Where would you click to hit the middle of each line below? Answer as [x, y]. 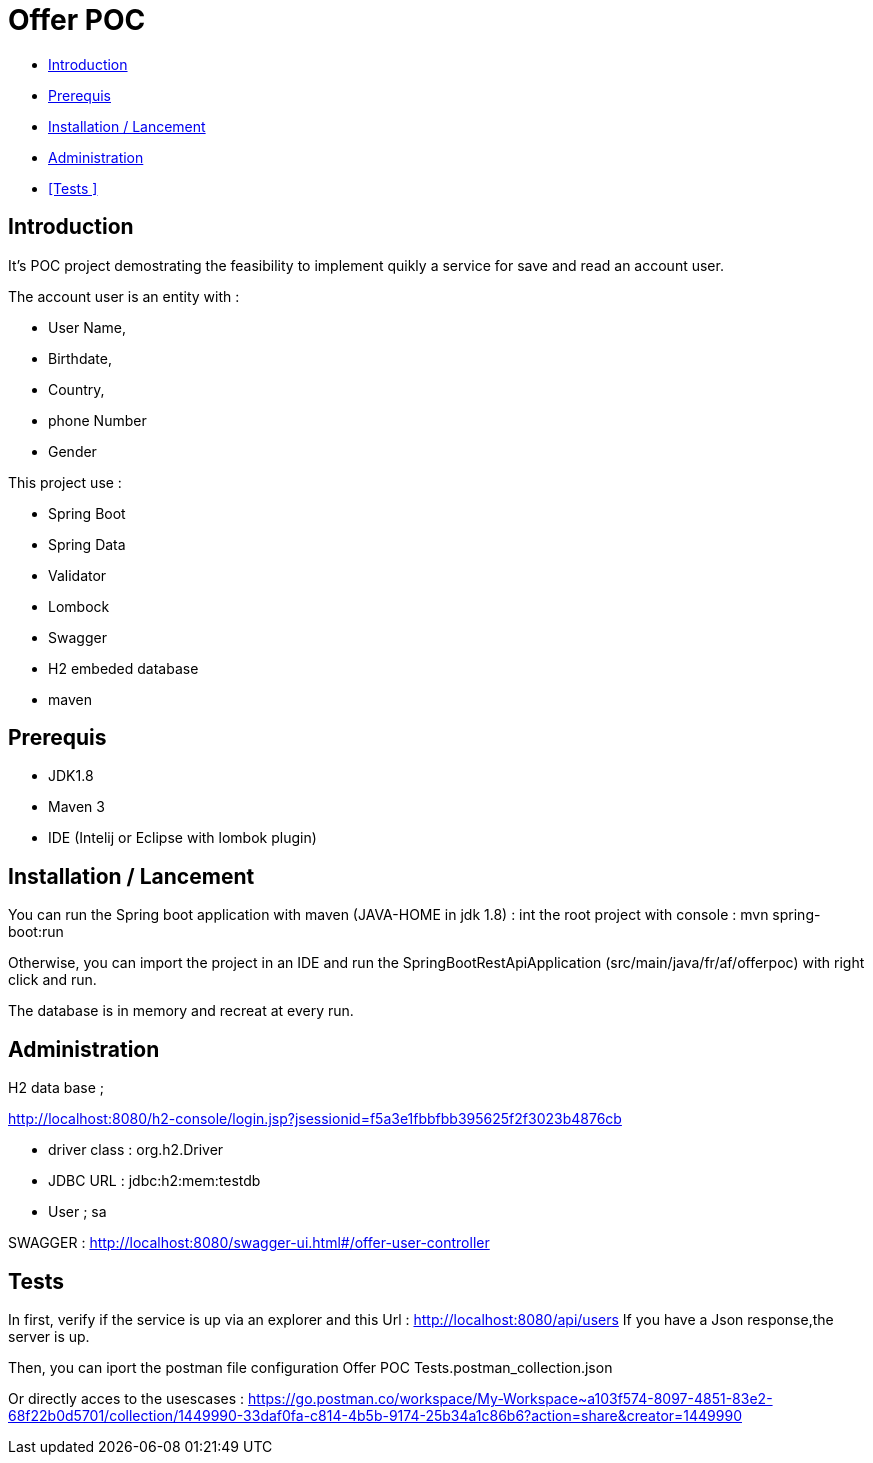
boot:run [36, 932]
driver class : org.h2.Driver [136, 1150]
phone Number [97, 420]
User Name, [87, 327]
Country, [76, 389]
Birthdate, [80, 358]
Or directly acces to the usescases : [126, 1398]
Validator [77, 575]
